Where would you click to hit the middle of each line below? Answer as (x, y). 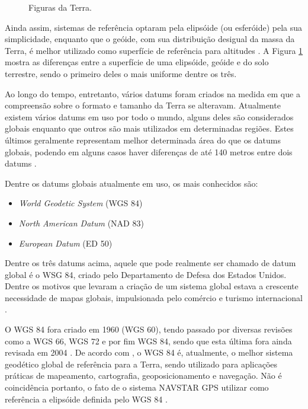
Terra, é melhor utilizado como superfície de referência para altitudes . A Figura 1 (154, 50)
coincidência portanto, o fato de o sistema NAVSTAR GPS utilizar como (137, 387)
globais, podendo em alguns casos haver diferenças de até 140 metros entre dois (149, 151)
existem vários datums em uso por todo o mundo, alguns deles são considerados (149, 116)
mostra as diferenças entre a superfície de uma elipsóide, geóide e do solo (137, 62)
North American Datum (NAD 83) (81, 223)
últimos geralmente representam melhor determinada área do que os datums (143, 140)
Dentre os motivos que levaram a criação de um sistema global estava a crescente (152, 286)
